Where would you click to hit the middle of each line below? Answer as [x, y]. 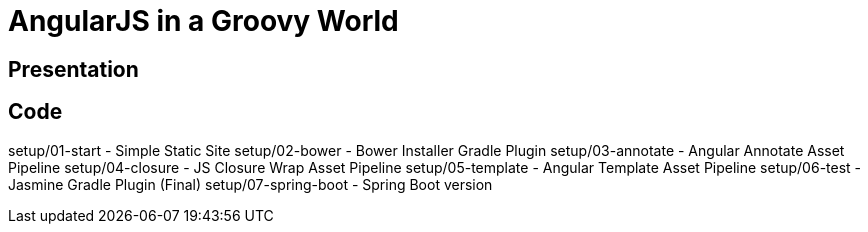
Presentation [73, 69]
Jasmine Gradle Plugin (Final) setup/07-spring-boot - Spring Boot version [250, 184]
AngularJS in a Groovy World [203, 21]
